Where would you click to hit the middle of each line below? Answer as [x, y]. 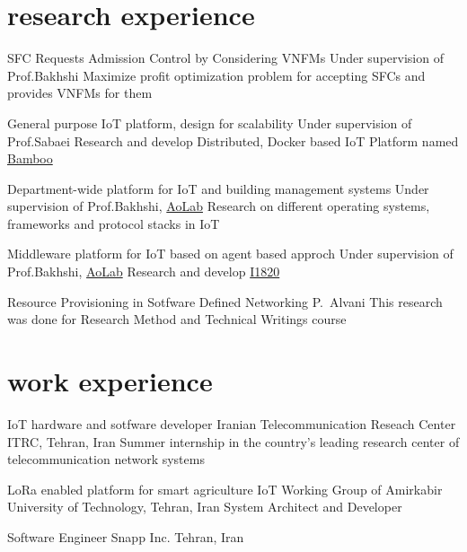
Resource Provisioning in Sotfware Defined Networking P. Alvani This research [225, 301]
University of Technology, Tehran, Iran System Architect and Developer [205, 507]
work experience [110, 381]
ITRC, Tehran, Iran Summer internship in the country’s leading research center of [233, 441]
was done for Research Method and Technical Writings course [177, 319]
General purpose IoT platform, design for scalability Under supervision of [210, 123]
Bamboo [30, 158]
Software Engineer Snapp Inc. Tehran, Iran [126, 536]
